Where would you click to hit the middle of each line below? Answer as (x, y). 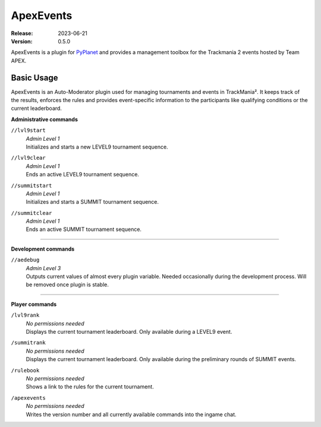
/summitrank (28, 343)
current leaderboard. (37, 108)
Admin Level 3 (43, 268)
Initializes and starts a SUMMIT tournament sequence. (92, 202)
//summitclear (32, 213)
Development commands (43, 249)
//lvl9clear (28, 158)
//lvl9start (28, 130)
